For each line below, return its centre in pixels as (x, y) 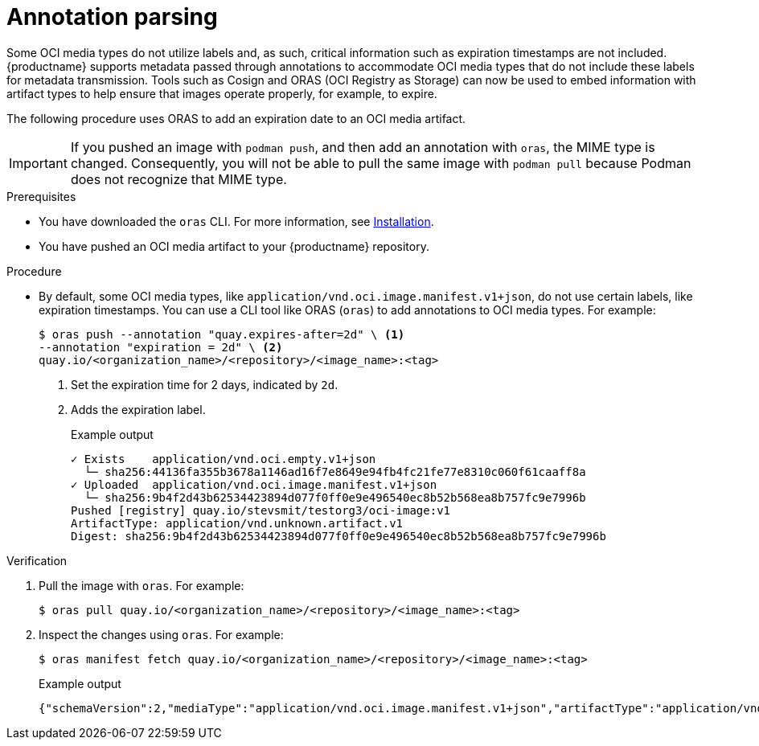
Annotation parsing (112, 17)
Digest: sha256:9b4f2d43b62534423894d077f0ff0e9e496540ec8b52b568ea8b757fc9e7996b (338, 536)
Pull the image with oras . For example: (142, 585)
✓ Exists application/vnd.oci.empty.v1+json (224, 459)
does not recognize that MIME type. (178, 179)
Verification (37, 560)
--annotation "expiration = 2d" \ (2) (161, 347)
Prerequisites (41, 196)
